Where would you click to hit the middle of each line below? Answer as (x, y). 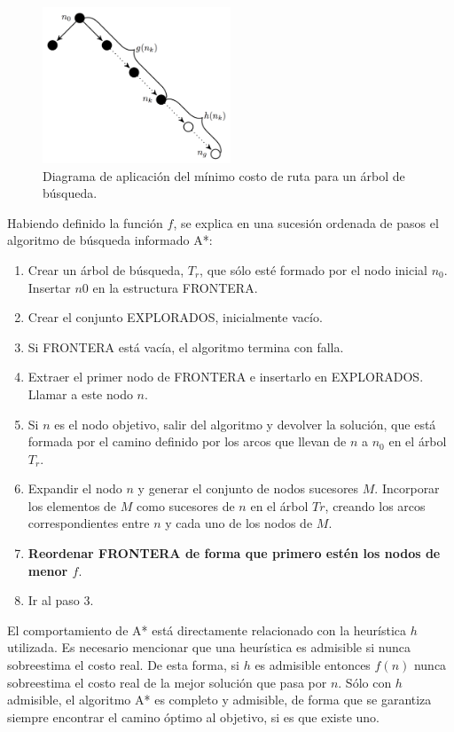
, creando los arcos (375, 505)
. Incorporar (407, 488)
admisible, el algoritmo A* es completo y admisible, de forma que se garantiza (219, 700)
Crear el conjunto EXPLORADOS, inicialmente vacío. (175, 317)
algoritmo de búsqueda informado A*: (110, 240)
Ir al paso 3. (61, 600)
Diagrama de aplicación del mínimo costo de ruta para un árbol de (224, 175)
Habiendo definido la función (85, 222)
